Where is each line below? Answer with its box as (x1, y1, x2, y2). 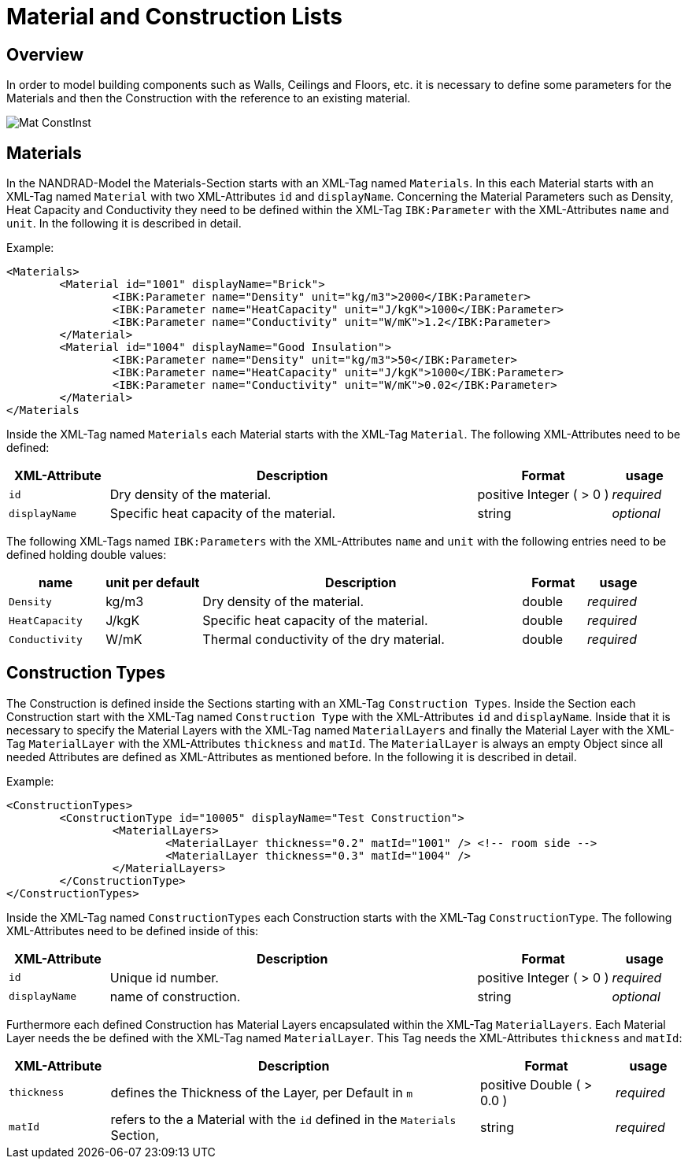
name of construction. (109, 988, 241, 1004)
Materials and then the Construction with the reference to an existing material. (6, 91, 411, 105)
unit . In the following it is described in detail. (6, 216, 242, 231)
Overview (6, 44, 84, 65)
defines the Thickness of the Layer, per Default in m (110, 1084, 413, 1100)
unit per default (105, 575, 200, 591)
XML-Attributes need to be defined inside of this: (6, 923, 259, 938)
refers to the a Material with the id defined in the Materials (110, 1111, 457, 1127)
